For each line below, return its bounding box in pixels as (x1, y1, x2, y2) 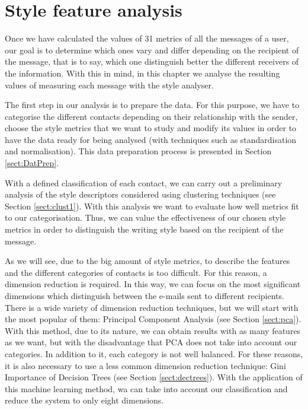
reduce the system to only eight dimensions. (5, 394, 164, 406)
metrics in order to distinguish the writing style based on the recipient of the (5, 223, 284, 236)
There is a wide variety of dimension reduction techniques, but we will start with (5, 301, 299, 313)
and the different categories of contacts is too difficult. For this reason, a (5, 266, 267, 278)
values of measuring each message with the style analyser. (5, 78, 214, 91)
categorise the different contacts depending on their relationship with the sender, (5, 110, 298, 122)
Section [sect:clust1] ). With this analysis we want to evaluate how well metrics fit (5, 199, 299, 212)
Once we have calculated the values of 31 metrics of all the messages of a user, (5, 32, 289, 45)
